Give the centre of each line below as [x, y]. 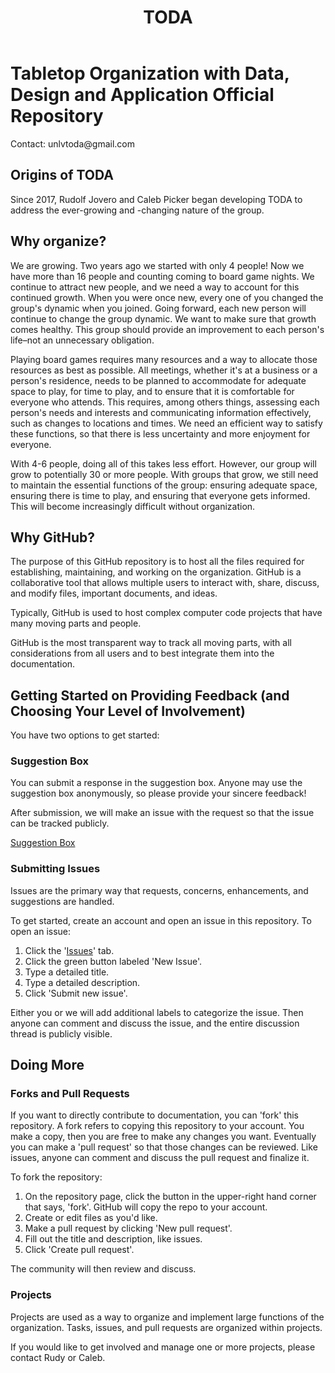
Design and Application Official [142, 95]
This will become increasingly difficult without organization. [133, 506]
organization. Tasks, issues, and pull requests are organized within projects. [166, 1327]
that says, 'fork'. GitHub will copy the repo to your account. [146, 1207]
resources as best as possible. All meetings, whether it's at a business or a [164, 370]
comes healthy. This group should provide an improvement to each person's [167, 329]
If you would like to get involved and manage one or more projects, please [163, 1347]
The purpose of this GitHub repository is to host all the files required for [157, 562]
